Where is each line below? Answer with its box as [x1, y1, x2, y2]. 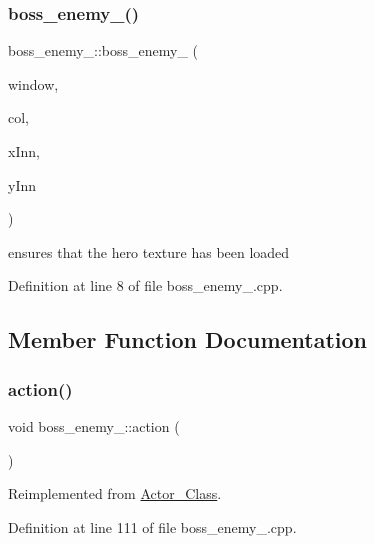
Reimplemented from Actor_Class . [8, 483, 222, 504]
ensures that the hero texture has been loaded [8, 241, 290, 262]
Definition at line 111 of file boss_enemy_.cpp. [8, 516, 297, 537]
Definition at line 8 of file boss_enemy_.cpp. [8, 275, 283, 296]
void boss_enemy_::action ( [8, 415, 180, 436]
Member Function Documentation [8, 324, 368, 355]
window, [8, 73, 59, 94]
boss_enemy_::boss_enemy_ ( [8, 40, 199, 61]
